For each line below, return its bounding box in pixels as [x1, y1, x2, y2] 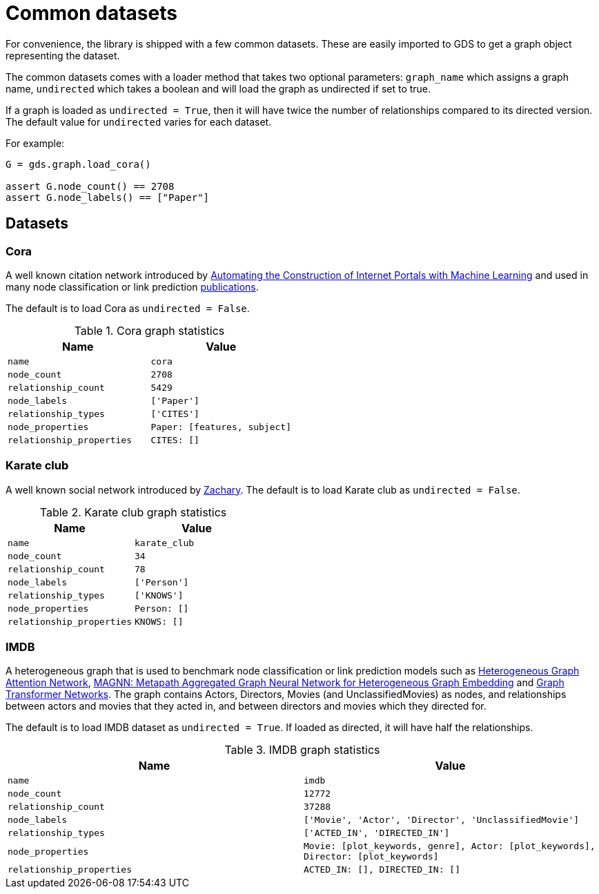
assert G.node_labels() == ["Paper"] [6, 191, 210, 203]
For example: [6, 137, 65, 149]
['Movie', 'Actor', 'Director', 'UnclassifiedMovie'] [304, 815, 580, 826]
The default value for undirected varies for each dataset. [6, 115, 272, 128]
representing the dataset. [6, 49, 120, 61]
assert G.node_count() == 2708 [6, 180, 175, 192]
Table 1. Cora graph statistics [74, 323, 225, 338]
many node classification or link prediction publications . [6, 280, 259, 293]
